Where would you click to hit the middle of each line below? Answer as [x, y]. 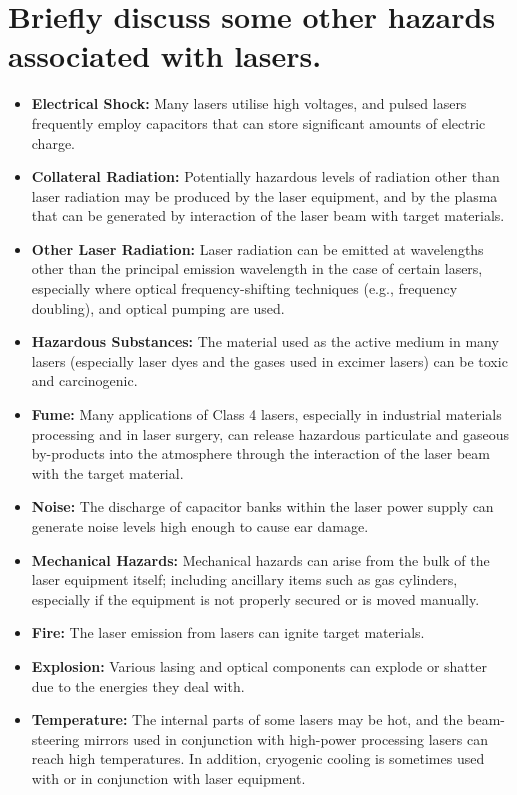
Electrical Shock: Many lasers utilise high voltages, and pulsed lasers [249, 103]
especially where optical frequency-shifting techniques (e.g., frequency [244, 288]
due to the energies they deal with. [138, 685]
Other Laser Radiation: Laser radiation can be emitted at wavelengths [257, 248]
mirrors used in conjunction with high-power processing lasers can [286, 738]
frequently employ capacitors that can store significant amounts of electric [258, 122]
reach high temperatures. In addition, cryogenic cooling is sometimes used [258, 758]
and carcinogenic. [84, 380]
